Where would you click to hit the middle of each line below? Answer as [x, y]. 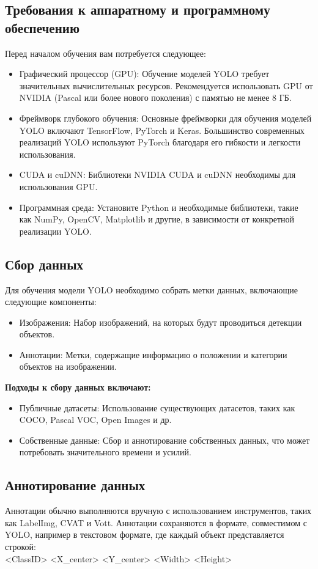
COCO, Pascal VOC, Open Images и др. [95, 420]
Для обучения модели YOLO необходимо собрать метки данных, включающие [151, 289]
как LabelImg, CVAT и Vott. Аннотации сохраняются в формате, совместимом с [156, 522]
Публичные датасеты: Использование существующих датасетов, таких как [157, 407]
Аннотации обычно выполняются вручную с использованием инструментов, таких [158, 511]
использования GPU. [58, 186]
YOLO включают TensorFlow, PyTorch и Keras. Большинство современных [162, 130]
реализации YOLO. [55, 231]
